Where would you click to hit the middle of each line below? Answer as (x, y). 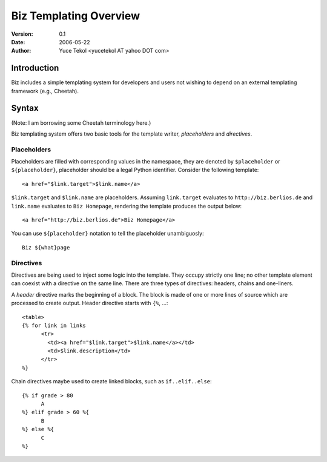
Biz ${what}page (46, 247)
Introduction (35, 68)
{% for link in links (54, 325)
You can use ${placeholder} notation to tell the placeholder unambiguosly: (107, 234)
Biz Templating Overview (76, 16)
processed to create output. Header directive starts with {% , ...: (90, 303)
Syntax (25, 108)
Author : (21, 51)
